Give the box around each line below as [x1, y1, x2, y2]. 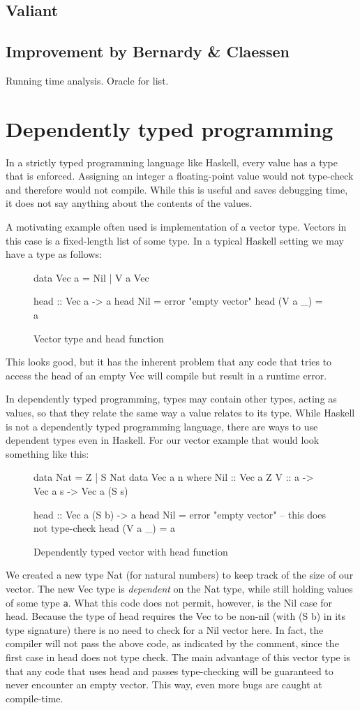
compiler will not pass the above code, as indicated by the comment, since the [6, 636, 339, 651]
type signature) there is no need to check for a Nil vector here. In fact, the [6, 622, 324, 637]
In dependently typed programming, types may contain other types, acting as [6, 391, 337, 406]
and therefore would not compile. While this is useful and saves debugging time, [6, 182, 348, 196]
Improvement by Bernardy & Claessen [6, 41, 290, 62]
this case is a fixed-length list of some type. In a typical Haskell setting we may [6, 233, 345, 247]
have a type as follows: [6, 247, 102, 261]
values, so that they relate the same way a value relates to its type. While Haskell [6, 405, 355, 420]
